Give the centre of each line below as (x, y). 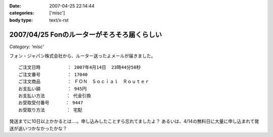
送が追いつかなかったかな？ (38, 128)
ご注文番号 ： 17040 (53, 74)
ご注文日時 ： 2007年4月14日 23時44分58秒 (80, 67)
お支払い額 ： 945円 (53, 89)
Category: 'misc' (27, 47)
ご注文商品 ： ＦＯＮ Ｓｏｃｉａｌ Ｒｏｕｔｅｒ (84, 82)
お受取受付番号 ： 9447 (51, 103)
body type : (21, 20)
